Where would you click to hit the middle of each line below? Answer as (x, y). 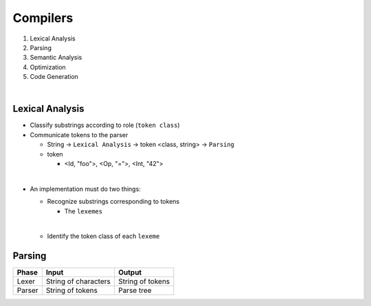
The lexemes (83, 211)
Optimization (48, 67)
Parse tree (135, 290)
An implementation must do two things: (85, 189)
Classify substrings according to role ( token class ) (105, 125)
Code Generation (54, 77)
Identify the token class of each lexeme (103, 236)
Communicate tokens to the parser (79, 134)
